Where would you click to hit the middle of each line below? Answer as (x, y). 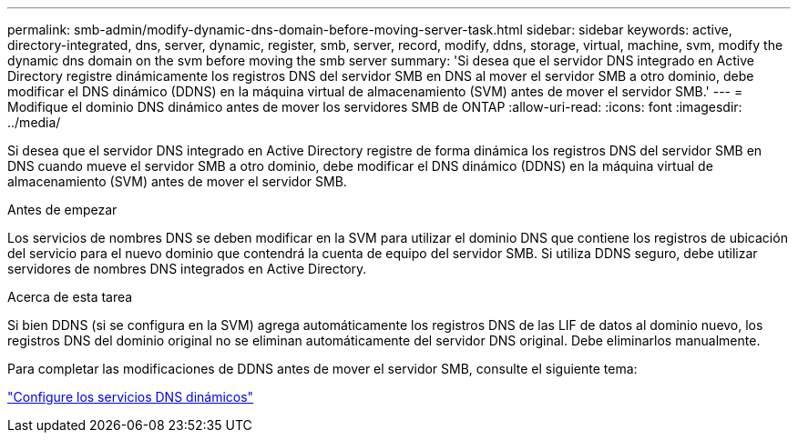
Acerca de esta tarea (70, 297)
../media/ (34, 122)
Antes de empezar (62, 210)
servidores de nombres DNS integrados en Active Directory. (187, 269)
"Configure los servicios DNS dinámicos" (131, 397)
